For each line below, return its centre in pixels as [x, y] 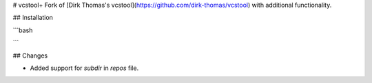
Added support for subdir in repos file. [84, 68]
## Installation [33, 18]
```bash [23, 30]
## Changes [30, 56]
